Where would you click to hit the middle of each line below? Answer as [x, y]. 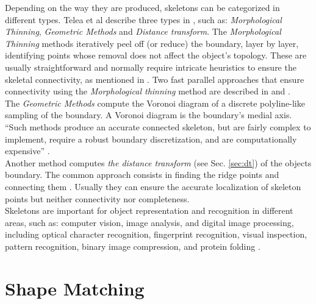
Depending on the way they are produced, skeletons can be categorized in [142, 7]
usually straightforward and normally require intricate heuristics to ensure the [151, 67]
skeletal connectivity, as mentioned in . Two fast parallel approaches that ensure [155, 79]
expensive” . [27, 151]
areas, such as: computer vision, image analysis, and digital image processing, [149, 222]
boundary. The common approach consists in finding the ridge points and [142, 175]
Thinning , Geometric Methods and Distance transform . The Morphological [143, 31]
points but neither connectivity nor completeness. [97, 198]
